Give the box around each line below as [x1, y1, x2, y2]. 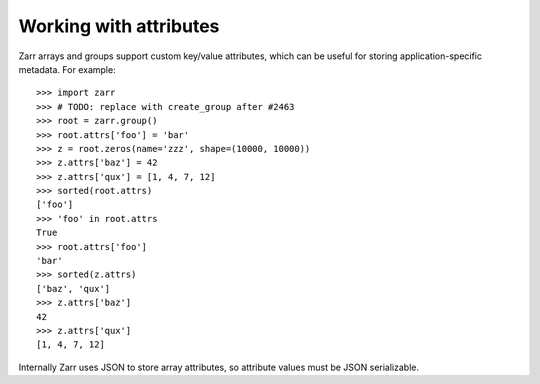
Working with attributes [18, 15, 220, 37]
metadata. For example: [18, 63, 116, 75]
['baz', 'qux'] [36, 283, 111, 294]
